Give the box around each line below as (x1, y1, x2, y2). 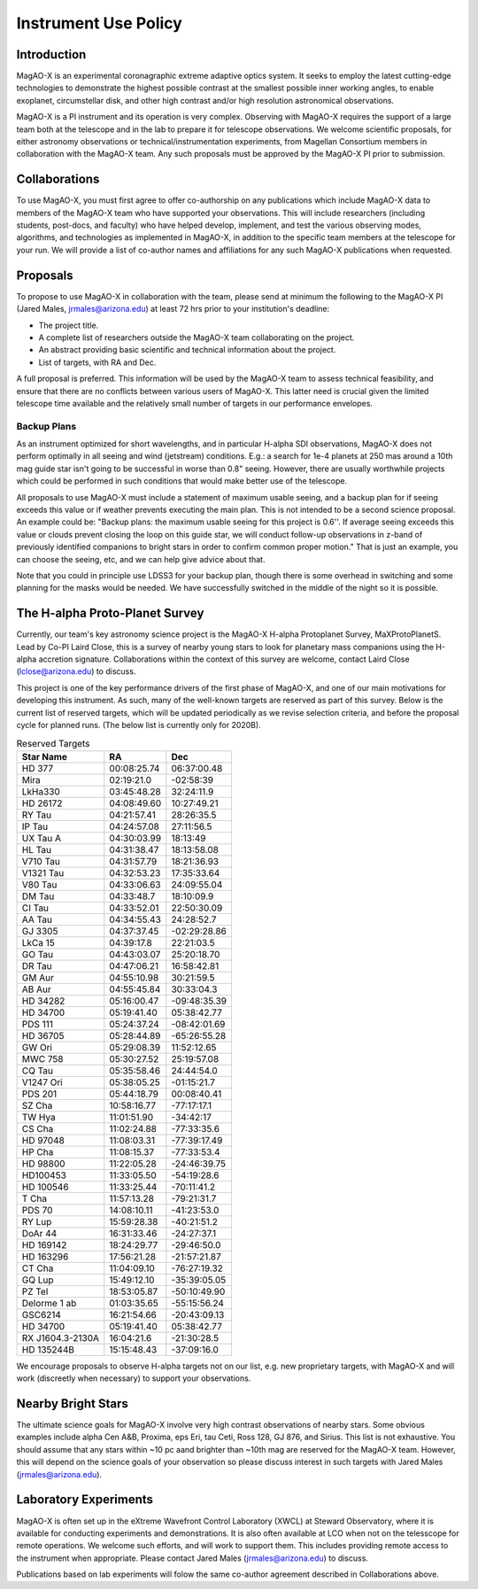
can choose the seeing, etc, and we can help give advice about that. (16, 554, 266, 564)
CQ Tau (21, 1064, 53, 1076)
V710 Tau (21, 855, 61, 867)
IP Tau (21, 820, 49, 833)
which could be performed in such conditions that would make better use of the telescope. (16, 476, 348, 486)
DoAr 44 (21, 1227, 58, 1239)
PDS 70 (21, 1204, 53, 1216)
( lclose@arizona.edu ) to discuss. (16, 666, 136, 677)
